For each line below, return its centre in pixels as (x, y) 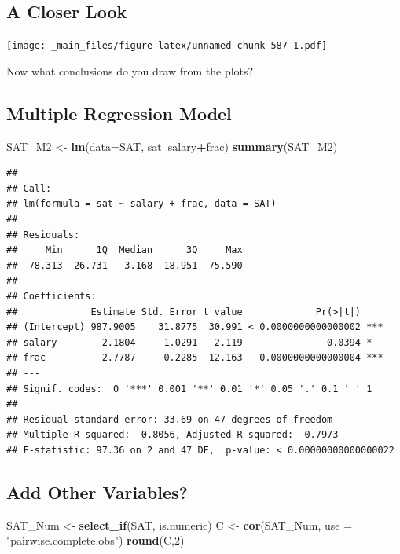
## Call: (29, 188)
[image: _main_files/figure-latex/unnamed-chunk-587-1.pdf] (167, 46)
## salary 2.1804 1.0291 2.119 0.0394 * (189, 342)
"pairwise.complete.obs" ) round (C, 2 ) (95, 540)
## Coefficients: (51, 296)
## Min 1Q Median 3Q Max (125, 250)
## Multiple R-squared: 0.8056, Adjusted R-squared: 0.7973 (172, 435)
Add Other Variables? (97, 492)
